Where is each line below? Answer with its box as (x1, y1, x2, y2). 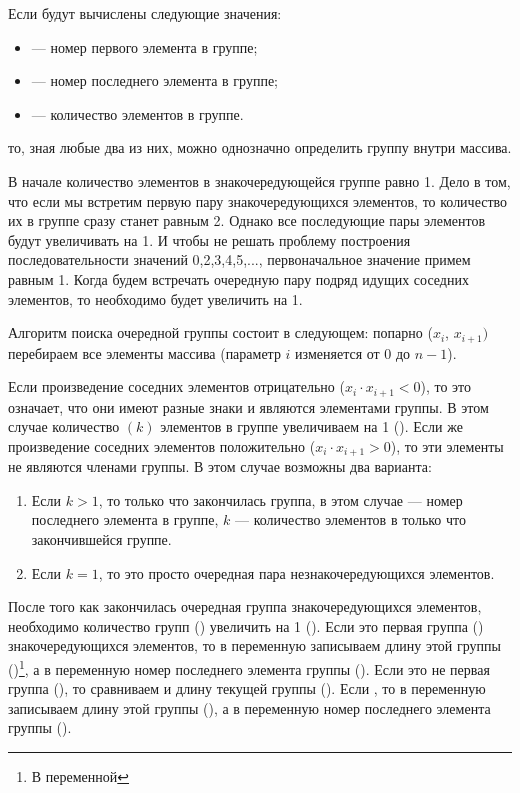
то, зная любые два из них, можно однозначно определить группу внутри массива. (8, 137, 512, 158)
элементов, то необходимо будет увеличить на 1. (8, 288, 303, 309)
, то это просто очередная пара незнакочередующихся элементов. (98, 562, 495, 583)
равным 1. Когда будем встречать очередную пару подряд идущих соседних (8, 268, 469, 289)
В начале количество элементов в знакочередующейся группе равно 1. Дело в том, (8, 170, 511, 191)
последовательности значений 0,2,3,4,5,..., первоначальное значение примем (8, 249, 471, 270)
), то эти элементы (390, 435, 504, 456)
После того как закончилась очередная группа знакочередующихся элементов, (8, 596, 482, 617)
